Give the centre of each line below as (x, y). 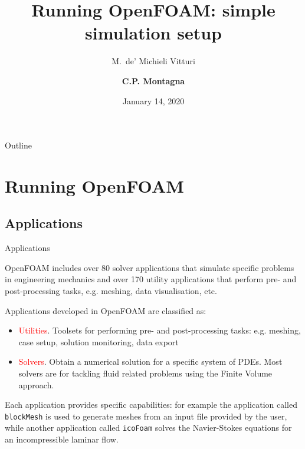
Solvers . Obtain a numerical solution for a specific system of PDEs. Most (150, 361)
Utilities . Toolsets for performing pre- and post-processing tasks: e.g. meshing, (160, 330)
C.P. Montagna (153, 80)
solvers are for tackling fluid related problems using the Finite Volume (145, 373)
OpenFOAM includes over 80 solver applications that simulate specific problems (150, 267)
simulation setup (153, 33)
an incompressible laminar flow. (62, 439)
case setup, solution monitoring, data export (99, 341)
